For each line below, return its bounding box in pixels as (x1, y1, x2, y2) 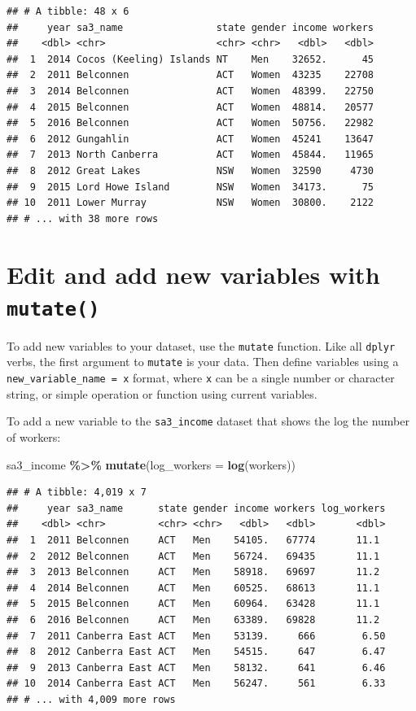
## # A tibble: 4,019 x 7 (7, 486, 147, 499)
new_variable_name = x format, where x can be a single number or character (7, 369, 395, 386)
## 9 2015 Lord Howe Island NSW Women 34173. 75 (7, 181, 374, 193)
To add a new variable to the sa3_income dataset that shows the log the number (7, 412, 409, 430)
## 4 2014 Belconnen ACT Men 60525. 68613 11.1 (7, 582, 380, 594)
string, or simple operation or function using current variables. (7, 385, 317, 402)
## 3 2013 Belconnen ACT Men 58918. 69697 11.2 (7, 566, 380, 578)
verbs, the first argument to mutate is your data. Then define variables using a (7, 353, 399, 370)
